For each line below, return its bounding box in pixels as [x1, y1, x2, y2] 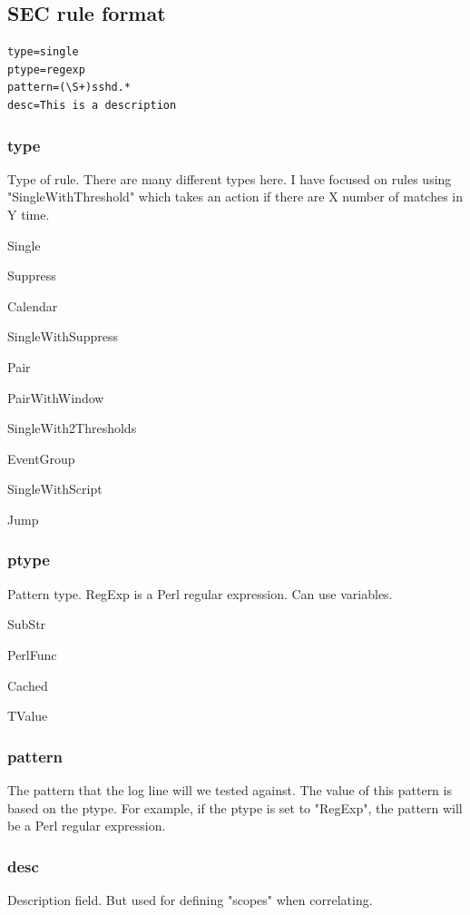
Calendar [7, 296, 58, 315]
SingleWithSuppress [7, 327, 118, 346]
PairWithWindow [7, 388, 104, 407]
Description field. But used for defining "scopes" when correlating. [7, 890, 373, 909]
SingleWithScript [7, 479, 103, 498]
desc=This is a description [7, 98, 177, 112]
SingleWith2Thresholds [7, 418, 137, 438]
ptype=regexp [7, 63, 85, 76]
